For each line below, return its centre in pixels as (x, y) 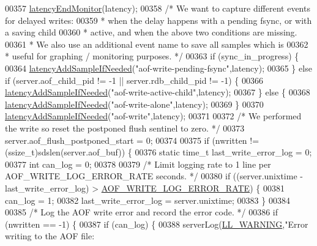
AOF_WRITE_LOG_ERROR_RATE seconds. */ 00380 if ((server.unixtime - (154, 176)
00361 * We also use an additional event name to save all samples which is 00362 (157, 44)
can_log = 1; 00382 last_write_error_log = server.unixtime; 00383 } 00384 (147, 200)
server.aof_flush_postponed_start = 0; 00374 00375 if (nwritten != (132, 140)
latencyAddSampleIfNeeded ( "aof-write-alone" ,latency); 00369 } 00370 (134, 104)
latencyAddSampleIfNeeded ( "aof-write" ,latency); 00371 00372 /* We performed (153, 116)
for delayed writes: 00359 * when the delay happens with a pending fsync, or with (158, 20)
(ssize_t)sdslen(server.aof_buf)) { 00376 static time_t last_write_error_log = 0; (158, 152)
